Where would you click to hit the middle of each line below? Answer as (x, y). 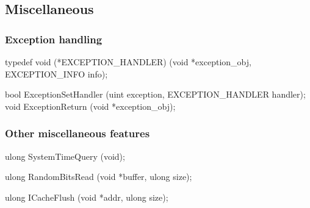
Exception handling (54, 39)
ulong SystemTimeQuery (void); (65, 156)
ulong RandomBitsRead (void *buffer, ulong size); (99, 177)
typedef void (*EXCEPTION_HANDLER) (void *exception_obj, (128, 62)
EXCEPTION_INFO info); (56, 74)
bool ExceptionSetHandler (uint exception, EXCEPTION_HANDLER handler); (155, 94)
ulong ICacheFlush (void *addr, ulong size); (87, 197)
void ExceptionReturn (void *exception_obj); (90, 106)
